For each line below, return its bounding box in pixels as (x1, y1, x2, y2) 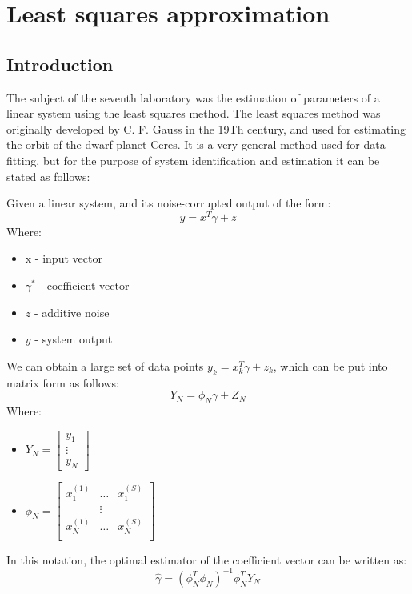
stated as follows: (6, 167, 90, 184)
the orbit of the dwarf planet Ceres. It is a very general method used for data (6, 136, 386, 153)
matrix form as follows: (6, 374, 120, 391)
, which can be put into (273, 357, 388, 374)
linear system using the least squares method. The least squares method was (6, 105, 381, 122)
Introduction (6, 51, 114, 76)
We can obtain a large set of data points (6, 357, 204, 374)
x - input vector (25, 250, 102, 267)
